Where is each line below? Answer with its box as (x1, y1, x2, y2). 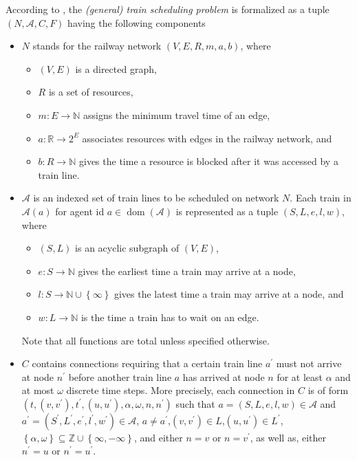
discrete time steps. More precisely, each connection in (66, 383, 295, 397)
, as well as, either (250, 430, 327, 444)
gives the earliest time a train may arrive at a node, (78, 263, 296, 278)
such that (175, 396, 215, 410)
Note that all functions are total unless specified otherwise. (21, 333, 270, 347)
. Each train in (290, 190, 351, 205)
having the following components (67, 15, 206, 30)
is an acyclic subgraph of (75, 241, 180, 255)
